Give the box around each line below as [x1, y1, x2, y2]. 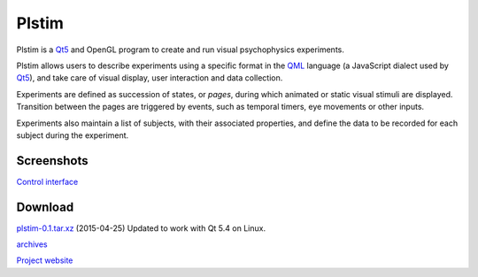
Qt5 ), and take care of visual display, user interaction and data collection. [16, 73, 283, 83]
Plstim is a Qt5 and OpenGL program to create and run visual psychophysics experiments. [16, 44, 344, 55]
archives [16, 239, 48, 250]
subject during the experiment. [16, 129, 129, 141]
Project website [16, 255, 73, 265]
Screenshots [16, 153, 89, 168]
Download [16, 199, 74, 214]
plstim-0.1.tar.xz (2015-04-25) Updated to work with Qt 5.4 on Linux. [16, 222, 266, 234]
